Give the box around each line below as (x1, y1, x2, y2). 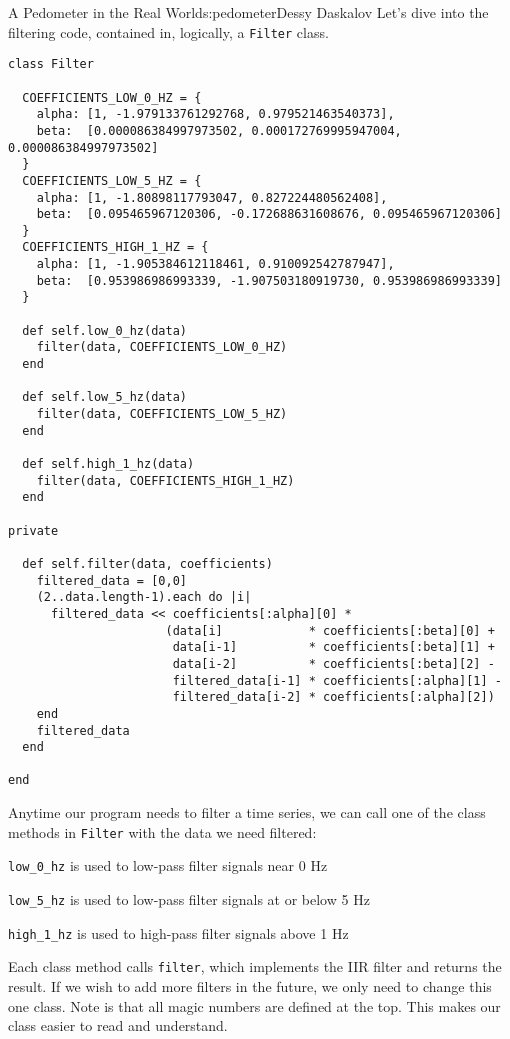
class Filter (8, 57, 94, 72)
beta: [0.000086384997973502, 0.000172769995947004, (36, 123, 402, 138)
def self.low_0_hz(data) (22, 323, 187, 338)
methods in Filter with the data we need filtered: (8, 821, 317, 842)
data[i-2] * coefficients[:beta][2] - (172, 656, 495, 671)
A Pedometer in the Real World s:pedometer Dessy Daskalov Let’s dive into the (8, 2, 489, 22)
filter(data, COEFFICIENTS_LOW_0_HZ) (36, 340, 288, 355)
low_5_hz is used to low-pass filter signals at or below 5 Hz (8, 889, 370, 910)
